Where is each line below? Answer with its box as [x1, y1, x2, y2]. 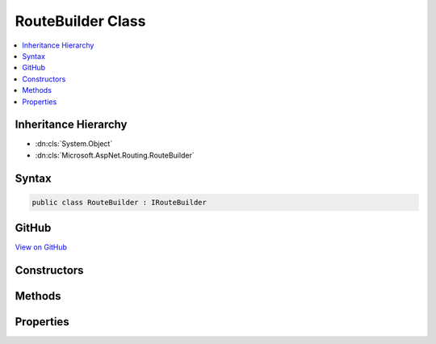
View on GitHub [15, 242, 68, 252]
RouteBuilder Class [15, 12, 146, 30]
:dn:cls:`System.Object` [35, 139, 113, 149]
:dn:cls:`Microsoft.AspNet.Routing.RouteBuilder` [35, 150, 195, 160]
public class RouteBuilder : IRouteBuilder [31, 198, 208, 207]
